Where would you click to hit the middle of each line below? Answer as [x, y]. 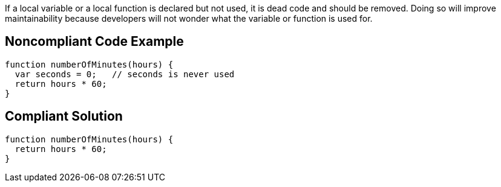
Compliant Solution [64, 116]
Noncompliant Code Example [94, 42]
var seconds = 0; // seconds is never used [125, 74]
